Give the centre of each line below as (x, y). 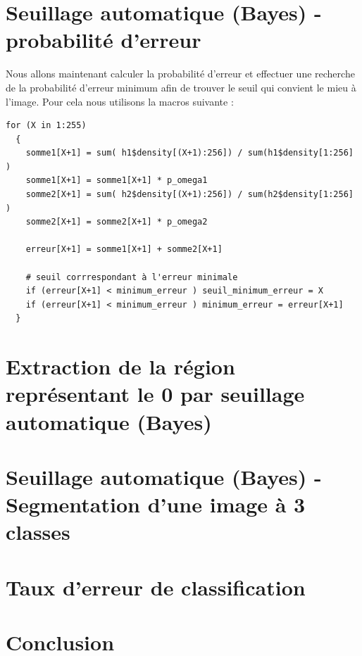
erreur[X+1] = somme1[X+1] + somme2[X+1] (124, 250)
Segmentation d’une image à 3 (156, 504)
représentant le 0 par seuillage (155, 394)
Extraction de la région (120, 366)
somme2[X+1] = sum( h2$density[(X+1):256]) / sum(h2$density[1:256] (189, 195)
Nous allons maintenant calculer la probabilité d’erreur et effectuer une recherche (180, 74)
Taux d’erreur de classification (156, 587)
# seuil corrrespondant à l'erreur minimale (132, 277)
